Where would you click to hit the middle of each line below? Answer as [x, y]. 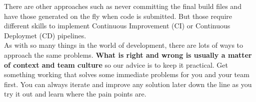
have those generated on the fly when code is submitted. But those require [118, 16]
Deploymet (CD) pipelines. [45, 35]
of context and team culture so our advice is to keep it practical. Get [116, 64]
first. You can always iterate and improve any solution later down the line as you [128, 84]
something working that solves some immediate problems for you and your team [127, 74]
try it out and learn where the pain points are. [75, 94]
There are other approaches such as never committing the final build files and [123, 6]
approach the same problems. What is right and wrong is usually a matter [128, 54]
